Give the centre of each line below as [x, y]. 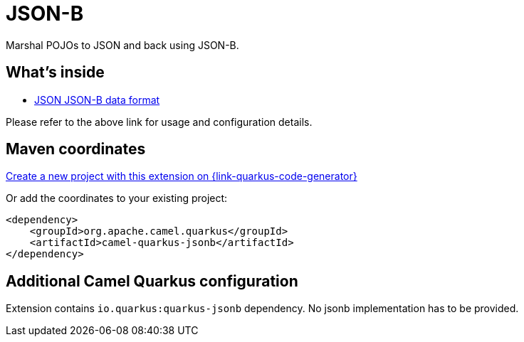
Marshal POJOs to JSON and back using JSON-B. [122, 45]
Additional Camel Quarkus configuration [152, 281]
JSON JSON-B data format [97, 100]
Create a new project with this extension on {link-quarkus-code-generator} [182, 176]
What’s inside [55, 73]
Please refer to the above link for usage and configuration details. [159, 122]
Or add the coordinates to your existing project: [117, 198]
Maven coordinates [76, 149]
